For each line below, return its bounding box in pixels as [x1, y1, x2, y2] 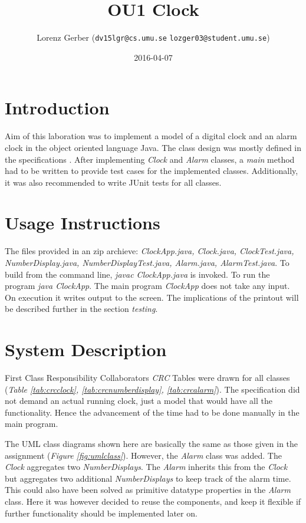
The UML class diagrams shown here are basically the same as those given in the [5, 438, 298, 450]
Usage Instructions [5, 210, 160, 235]
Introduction [5, 96, 110, 120]
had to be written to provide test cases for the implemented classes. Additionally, [5, 165, 298, 177]
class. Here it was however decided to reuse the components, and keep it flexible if [5, 495, 301, 508]
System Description [5, 337, 167, 361]
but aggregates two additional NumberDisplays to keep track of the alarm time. [5, 472, 291, 484]
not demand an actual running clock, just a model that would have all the [5, 394, 272, 407]
